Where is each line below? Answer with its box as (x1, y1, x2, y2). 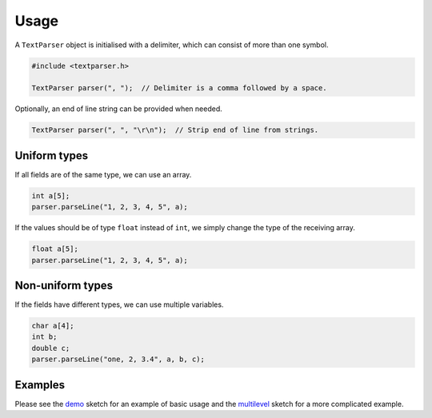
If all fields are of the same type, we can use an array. (14, 169, 192, 179)
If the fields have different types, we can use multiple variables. (14, 300, 224, 309)
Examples (14, 378, 66, 392)
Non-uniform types (14, 278, 114, 292)
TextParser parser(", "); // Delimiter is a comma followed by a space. (31, 84, 327, 93)
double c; (31, 344, 70, 352)
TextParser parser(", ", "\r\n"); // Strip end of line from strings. (31, 125, 319, 135)
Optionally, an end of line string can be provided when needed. (14, 104, 223, 113)
